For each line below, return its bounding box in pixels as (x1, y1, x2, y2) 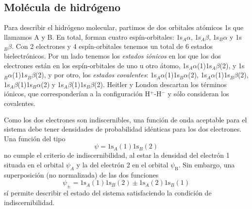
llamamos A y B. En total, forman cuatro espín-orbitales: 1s (4, 31, 183, 42)
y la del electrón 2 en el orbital (76, 159, 168, 169)
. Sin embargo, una (178, 159, 235, 169)
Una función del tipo (4, 133, 66, 143)
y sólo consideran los (168, 89, 229, 99)
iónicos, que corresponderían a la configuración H (4, 89, 150, 99)
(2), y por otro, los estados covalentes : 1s (35, 70, 157, 80)
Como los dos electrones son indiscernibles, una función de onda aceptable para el (4, 114, 247, 124)
